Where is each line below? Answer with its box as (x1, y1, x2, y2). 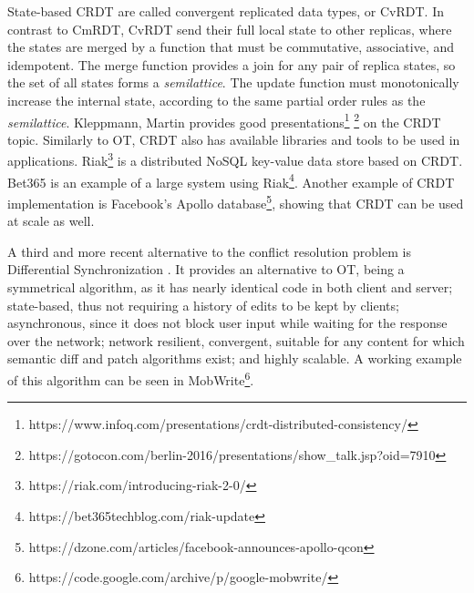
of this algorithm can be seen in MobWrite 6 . (7, 367, 254, 389)
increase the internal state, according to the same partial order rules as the (7, 90, 426, 109)
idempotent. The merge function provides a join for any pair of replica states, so (7, 55, 456, 74)
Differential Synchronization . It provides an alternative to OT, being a (7, 260, 405, 279)
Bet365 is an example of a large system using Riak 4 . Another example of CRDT (7, 169, 455, 191)
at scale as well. (7, 211, 95, 230)
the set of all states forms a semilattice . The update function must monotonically (7, 73, 459, 92)
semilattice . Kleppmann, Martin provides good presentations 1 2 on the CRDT (7, 109, 441, 131)
